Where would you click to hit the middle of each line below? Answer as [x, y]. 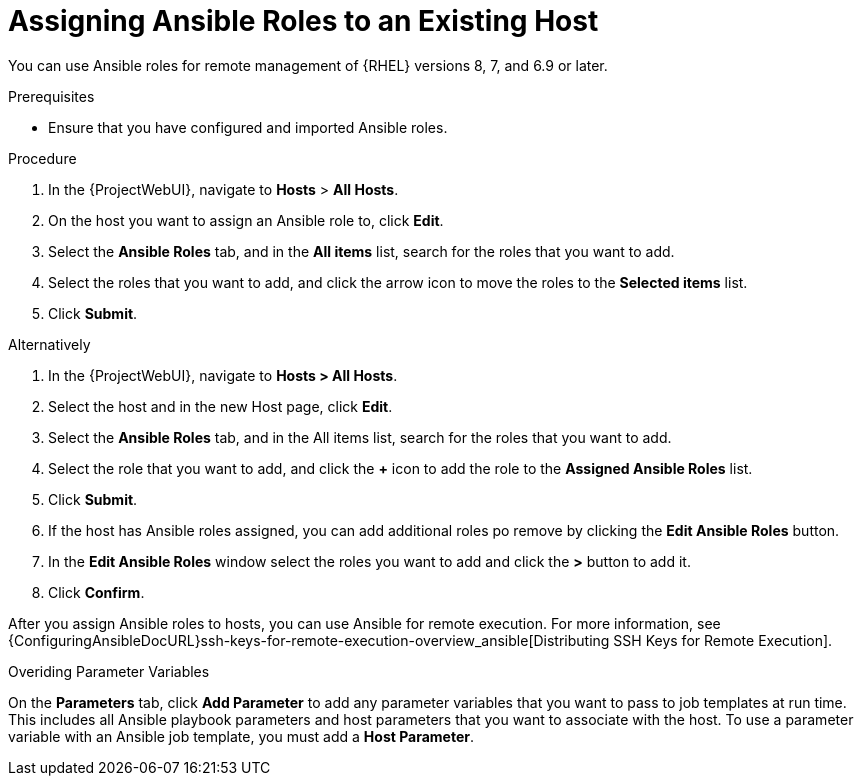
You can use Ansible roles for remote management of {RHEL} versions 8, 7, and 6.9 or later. [308, 65]
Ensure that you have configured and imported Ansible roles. [248, 127]
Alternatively [49, 344]
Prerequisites [51, 96]
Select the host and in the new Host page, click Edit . [220, 406]
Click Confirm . [96, 592]
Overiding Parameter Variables [109, 671]
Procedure [42, 158]
